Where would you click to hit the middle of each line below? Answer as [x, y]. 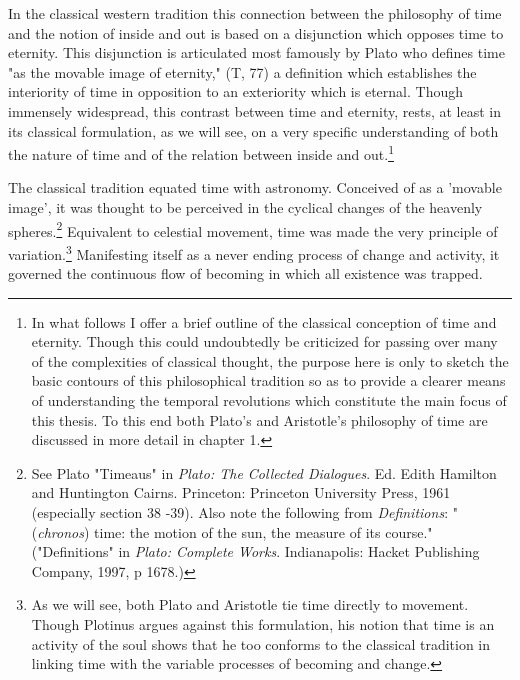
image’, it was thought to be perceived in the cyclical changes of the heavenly [245, 207]
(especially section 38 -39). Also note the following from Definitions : [240, 512]
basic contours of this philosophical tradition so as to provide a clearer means [268, 380]
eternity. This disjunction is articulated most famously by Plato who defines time [256, 52]
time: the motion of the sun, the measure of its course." [263, 531]
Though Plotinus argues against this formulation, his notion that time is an [263, 624]
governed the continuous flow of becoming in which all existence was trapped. [245, 273]
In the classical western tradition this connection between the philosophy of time [255, 13]
